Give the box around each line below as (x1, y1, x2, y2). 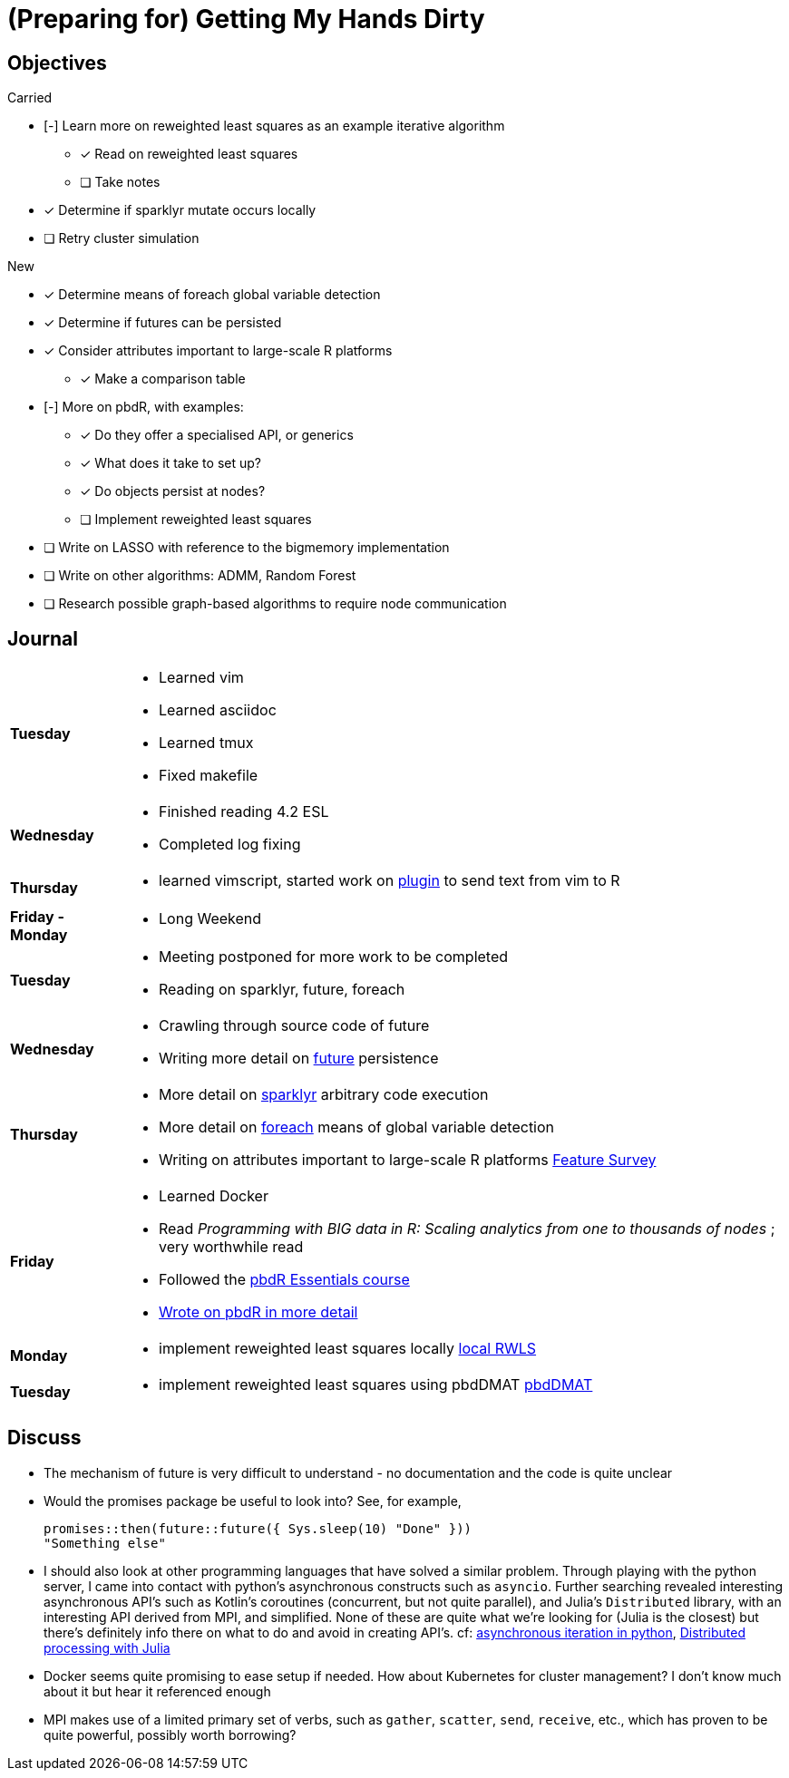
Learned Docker (159, 1187, 268, 1206)
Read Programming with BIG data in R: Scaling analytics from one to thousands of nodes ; (159, 1219, 775, 1239)
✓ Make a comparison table (80, 371, 246, 387)
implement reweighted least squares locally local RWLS (159, 1339, 537, 1358)
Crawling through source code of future (159, 1016, 430, 1035)
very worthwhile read (159, 1238, 304, 1257)
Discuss (7, 1426, 82, 1450)
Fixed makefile (159, 766, 258, 785)
